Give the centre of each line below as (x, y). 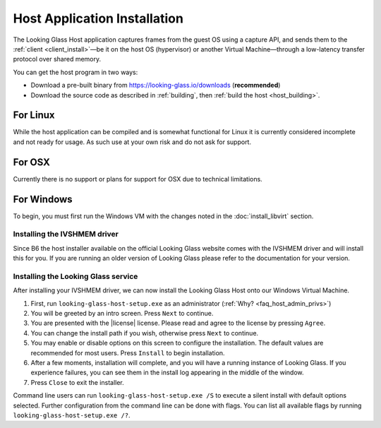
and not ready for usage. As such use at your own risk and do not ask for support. (132, 142)
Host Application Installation (98, 18)
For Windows (43, 199)
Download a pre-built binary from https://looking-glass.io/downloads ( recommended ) (156, 85)
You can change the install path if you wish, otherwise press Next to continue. (145, 333)
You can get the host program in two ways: (75, 72)
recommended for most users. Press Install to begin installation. (128, 352)
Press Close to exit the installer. (78, 382)
